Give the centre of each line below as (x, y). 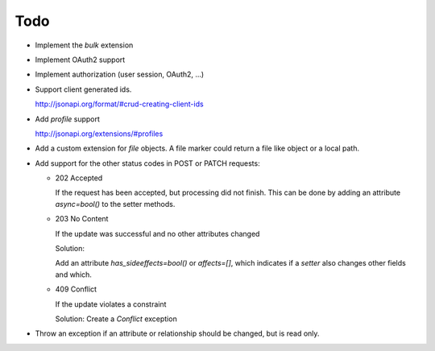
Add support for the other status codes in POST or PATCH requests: (148, 163)
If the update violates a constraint (111, 304)
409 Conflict (76, 289)
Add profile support (68, 119)
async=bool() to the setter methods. (115, 204)
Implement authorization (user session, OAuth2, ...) (120, 74)
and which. (74, 275)
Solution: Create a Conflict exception (116, 319)
